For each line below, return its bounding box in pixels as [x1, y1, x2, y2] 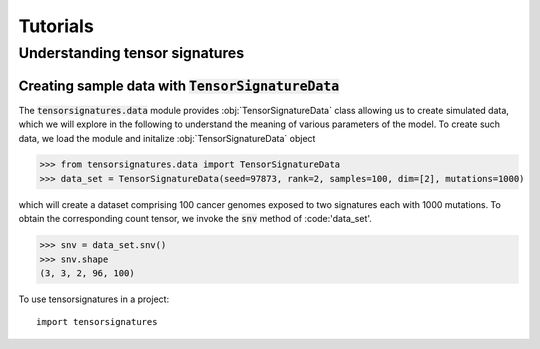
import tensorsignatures [36, 316, 158, 328]
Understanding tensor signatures [18, 44, 245, 62]
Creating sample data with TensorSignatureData [18, 77, 340, 94]
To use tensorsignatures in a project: [18, 293, 170, 305]
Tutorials [18, 15, 94, 37]
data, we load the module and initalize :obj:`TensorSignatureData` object [18, 132, 316, 144]
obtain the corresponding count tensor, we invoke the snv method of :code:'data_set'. [18, 213, 372, 225]
